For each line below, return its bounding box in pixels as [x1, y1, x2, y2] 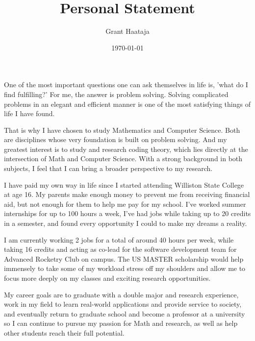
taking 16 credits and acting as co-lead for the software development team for [4, 244, 237, 254]
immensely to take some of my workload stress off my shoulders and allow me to [4, 263, 246, 273]
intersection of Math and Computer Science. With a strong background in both [4, 153, 243, 164]
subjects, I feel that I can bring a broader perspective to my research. [4, 163, 213, 173]
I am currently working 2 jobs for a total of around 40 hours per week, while [4, 234, 234, 244]
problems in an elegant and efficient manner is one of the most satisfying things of [4, 98, 251, 109]
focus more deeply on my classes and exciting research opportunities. [4, 273, 211, 283]
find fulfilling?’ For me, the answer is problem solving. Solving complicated [4, 89, 229, 99]
